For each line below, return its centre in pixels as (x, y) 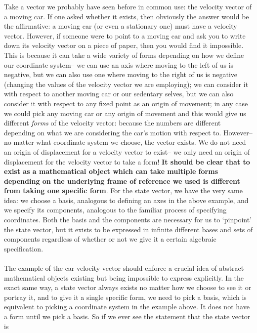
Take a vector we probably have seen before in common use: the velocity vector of (128, 6)
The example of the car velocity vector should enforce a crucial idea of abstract (124, 268)
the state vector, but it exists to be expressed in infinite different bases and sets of (128, 229)
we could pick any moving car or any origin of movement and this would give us (125, 113)
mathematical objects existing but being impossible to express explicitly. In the (124, 277)
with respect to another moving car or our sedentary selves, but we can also (119, 94)
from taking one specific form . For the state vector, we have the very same (123, 190)
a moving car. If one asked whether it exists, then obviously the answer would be (127, 16)
